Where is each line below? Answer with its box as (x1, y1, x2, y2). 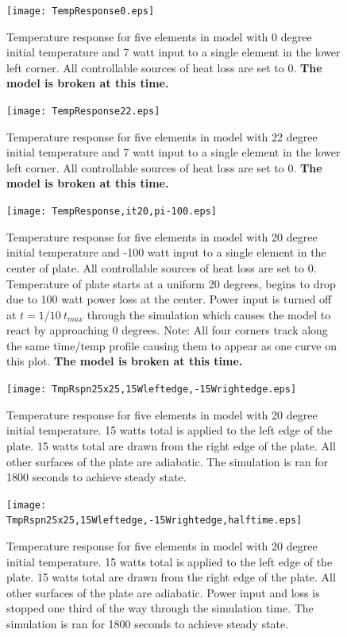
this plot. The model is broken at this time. (6, 353, 243, 369)
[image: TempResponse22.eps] (6, 106, 160, 118)
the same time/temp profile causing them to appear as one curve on (6, 337, 337, 353)
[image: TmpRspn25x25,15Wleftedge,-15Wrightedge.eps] (6, 384, 297, 396)
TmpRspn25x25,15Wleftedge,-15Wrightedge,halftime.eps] (6, 515, 303, 527)
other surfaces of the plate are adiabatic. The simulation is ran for (6, 453, 328, 469)
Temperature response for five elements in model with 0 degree (6, 28, 312, 44)
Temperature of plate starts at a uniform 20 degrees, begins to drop (6, 275, 336, 291)
